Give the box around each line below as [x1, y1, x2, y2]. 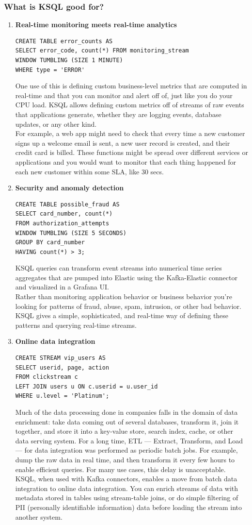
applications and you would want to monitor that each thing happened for [15, 156, 236, 167]
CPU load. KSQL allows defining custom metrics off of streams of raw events [15, 100, 244, 110]
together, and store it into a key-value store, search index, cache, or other [15, 426, 233, 436]
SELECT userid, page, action [15, 364, 110, 371]
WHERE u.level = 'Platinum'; [15, 392, 110, 400]
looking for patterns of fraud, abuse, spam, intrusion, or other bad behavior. [15, 301, 241, 311]
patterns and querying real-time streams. [15, 320, 137, 330]
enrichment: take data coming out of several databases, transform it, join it [15, 416, 239, 426]
